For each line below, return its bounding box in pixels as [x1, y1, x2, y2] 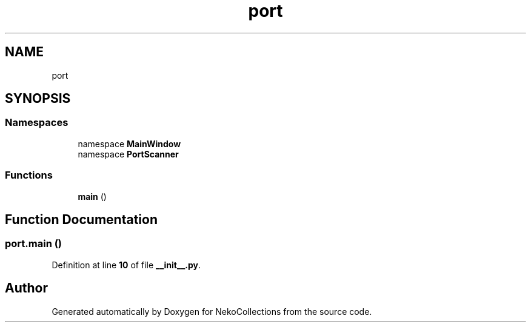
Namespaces [5, 116, 68, 129]
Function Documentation [5, 211, 158, 227]
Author [5, 280, 48, 296]
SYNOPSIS [5, 91, 71, 107]
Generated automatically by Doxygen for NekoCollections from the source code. [52, 306, 372, 317]
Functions [5, 169, 53, 182]
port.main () [5, 237, 62, 250]
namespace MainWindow [78, 138, 181, 149]
